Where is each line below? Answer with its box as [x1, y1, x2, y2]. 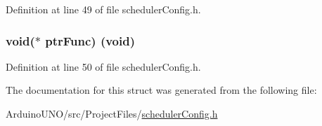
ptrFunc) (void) [45, 31, 136, 49]
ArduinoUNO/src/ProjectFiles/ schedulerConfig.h [6, 106, 218, 120]
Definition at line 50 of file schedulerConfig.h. [6, 59, 201, 73]
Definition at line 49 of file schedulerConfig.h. [6, 2, 201, 16]
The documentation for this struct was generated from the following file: [6, 83, 317, 97]
